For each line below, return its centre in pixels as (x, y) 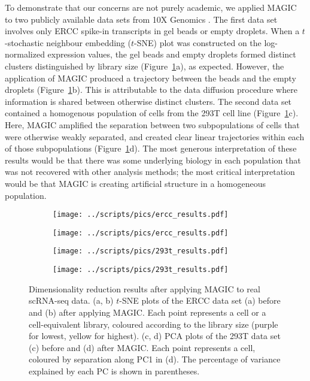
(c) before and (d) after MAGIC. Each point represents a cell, (142, 347)
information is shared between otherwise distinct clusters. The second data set (148, 101)
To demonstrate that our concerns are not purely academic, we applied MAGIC (151, 7)
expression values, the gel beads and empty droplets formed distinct (172, 54)
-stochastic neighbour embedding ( (68, 42)
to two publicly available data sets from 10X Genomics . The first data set (141, 19)
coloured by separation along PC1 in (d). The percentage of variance (155, 359)
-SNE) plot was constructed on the (198, 42)
